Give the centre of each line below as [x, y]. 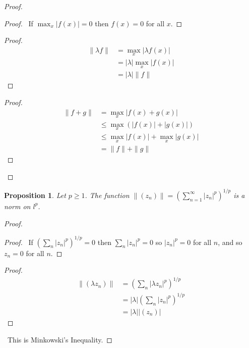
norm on [17, 206]
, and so [230, 242]
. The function [107, 195]
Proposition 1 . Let [35, 195]
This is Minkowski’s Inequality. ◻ [60, 339]
